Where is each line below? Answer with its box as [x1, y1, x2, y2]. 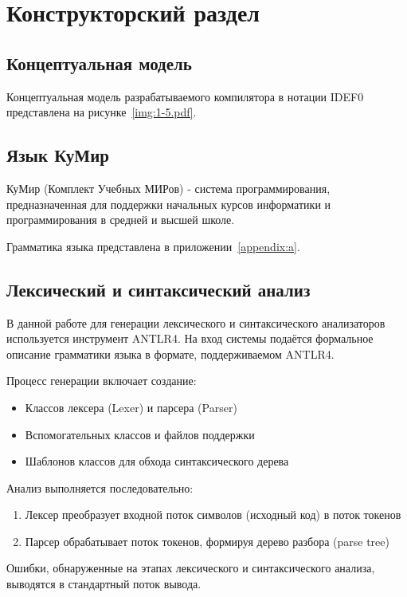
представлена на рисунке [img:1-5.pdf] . [6, 104, 197, 120]
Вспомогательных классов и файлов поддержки [25, 426, 255, 442]
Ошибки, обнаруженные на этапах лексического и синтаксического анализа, [6, 560, 375, 576]
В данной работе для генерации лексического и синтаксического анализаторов [6, 314, 385, 331]
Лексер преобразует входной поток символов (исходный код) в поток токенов [25, 506, 401, 523]
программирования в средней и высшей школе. [6, 211, 235, 228]
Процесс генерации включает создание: [6, 372, 197, 389]
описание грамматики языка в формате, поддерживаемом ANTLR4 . [6, 345, 335, 362]
